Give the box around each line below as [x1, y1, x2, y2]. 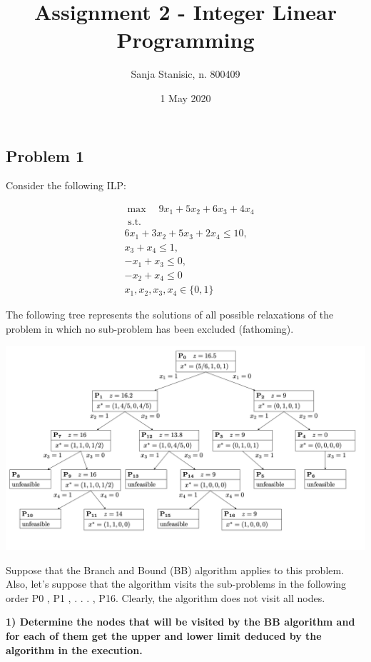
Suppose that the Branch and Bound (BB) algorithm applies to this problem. [6, 562, 345, 577]
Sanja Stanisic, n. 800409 [131, 66, 240, 81]
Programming [116, 25, 255, 54]
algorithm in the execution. [6, 642, 143, 657]
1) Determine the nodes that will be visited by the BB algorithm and [6, 614, 355, 629]
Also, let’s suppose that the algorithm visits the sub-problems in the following [6, 576, 347, 591]
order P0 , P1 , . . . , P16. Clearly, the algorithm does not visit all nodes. [6, 590, 325, 605]
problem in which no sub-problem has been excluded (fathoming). [6, 321, 294, 336]
